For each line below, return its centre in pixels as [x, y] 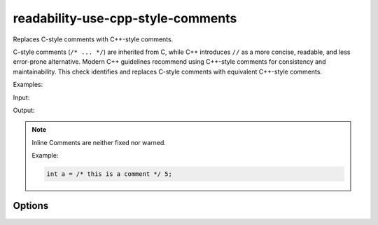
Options [31, 206]
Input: [21, 97]
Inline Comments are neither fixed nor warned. [99, 142]
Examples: [28, 85]
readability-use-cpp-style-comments [125, 18]
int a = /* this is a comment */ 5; [110, 174]
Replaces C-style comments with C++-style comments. [93, 39]
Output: [24, 110]
